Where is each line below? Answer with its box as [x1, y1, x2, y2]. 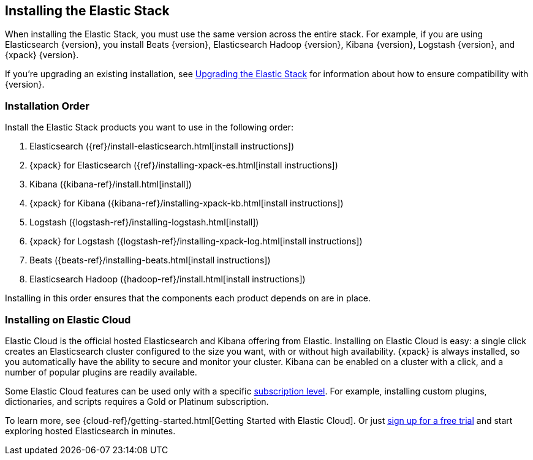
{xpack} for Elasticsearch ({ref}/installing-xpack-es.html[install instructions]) [29, 160, 338, 171]
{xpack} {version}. [5, 50, 79, 61]
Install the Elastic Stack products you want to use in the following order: [5, 122, 293, 133]
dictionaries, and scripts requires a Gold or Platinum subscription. [5, 396, 269, 407]
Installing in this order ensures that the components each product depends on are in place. [5, 293, 371, 304]
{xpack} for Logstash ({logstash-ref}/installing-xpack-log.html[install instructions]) [29, 236, 363, 247]
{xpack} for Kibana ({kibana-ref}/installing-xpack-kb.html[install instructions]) [29, 198, 344, 209]
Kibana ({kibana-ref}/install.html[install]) [29, 179, 192, 190]
